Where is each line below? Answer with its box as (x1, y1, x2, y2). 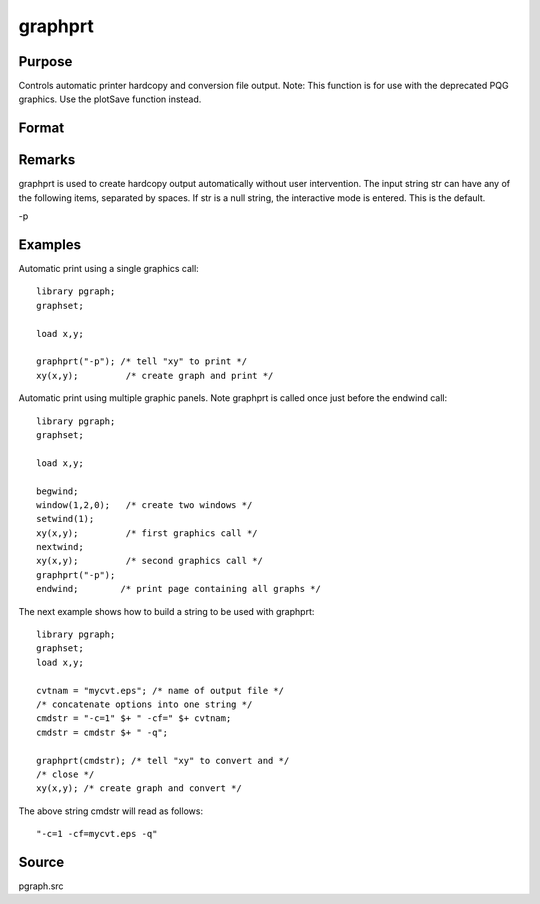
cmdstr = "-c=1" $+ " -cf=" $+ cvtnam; (36, 713, 232, 724)
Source (18, 853, 65, 870)
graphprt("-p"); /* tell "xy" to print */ (36, 356, 248, 367)
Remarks (18, 151, 76, 169)
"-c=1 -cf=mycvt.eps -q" (36, 828, 158, 840)
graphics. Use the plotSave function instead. (18, 93, 202, 105)
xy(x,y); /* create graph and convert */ (36, 783, 242, 794)
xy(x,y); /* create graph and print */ (36, 370, 274, 381)
